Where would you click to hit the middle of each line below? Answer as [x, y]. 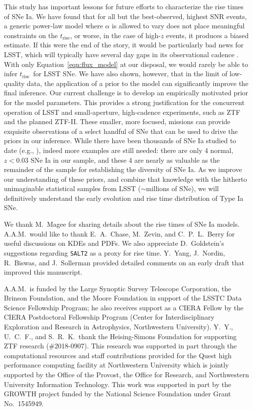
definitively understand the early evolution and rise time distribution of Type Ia [124, 198]
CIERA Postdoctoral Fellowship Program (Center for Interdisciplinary [109, 317]
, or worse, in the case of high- [115, 35]
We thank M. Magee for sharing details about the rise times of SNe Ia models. [122, 224]
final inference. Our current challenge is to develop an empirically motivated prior [126, 93]
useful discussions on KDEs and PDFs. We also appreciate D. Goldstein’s [114, 243]
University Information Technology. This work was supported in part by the [118, 384]
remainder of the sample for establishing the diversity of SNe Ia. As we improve [123, 169]
